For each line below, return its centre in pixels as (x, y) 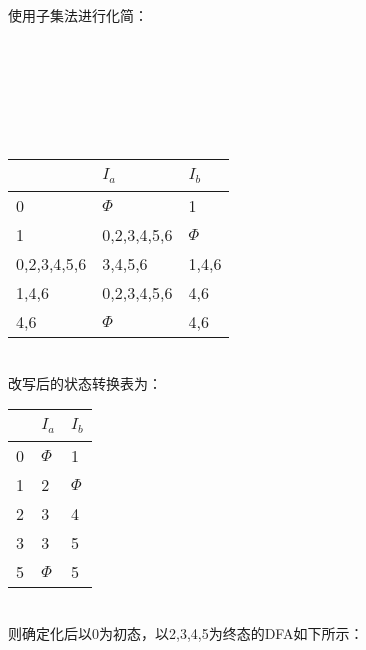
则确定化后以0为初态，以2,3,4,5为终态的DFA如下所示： (186, 632)
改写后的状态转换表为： (85, 382)
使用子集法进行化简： (78, 15)
